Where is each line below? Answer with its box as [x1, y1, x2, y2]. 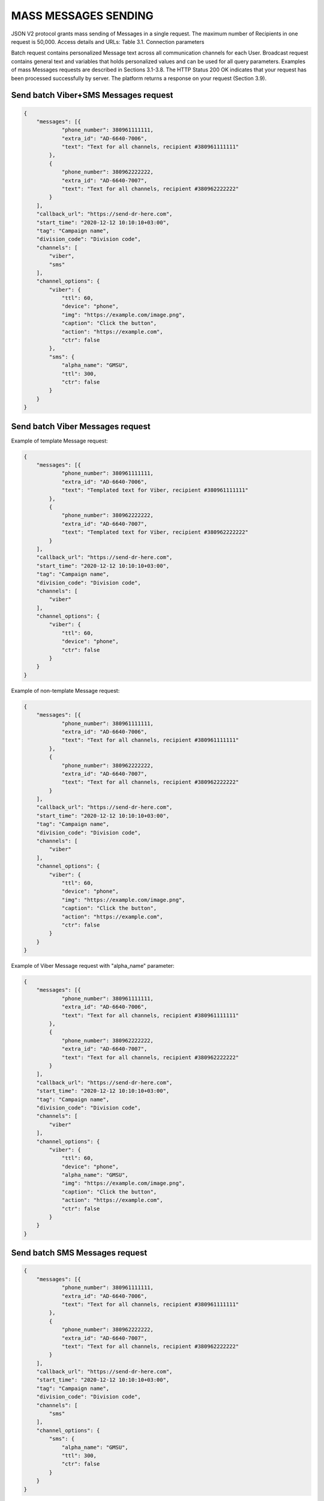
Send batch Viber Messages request [11, 421, 151, 432]
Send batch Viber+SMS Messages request [11, 90, 173, 100]
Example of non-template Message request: [11, 687, 120, 694]
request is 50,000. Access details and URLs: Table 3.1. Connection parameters [11, 38, 205, 45]
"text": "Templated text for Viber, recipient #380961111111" [61, 487, 249, 494]
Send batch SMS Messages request [11, 1248, 148, 1258]
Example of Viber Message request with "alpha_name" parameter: [11, 962, 175, 970]
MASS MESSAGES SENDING [11, 9, 154, 22]
